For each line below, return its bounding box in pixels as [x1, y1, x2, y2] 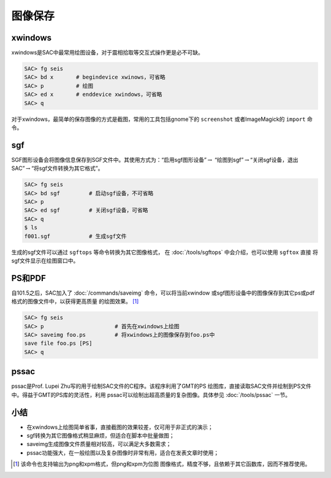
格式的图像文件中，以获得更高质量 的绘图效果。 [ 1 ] [11, 298, 139, 305]
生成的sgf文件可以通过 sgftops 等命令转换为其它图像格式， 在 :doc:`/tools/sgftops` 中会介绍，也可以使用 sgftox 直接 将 [11, 249, 318, 256]
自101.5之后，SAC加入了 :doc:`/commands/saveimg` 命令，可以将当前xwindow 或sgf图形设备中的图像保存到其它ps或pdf [11, 289, 315, 296]
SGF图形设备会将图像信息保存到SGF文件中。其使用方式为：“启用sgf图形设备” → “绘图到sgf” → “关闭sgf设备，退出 [11, 156, 299, 163]
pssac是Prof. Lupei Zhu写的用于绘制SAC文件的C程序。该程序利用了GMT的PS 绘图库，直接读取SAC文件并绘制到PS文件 [11, 382, 312, 390]
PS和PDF [11, 273, 46, 283]
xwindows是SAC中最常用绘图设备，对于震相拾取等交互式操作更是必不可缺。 [11, 49, 204, 56]
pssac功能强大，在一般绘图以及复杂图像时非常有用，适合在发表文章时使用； [26, 449, 219, 457]
